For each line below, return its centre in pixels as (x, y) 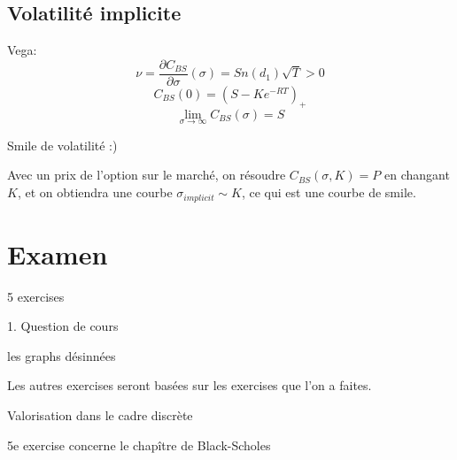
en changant (417, 175)
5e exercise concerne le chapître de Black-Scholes (139, 445)
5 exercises (36, 296)
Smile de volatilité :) (62, 145)
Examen (58, 253)
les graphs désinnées (62, 355)
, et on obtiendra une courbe (95, 192)
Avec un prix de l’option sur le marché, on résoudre (147, 175)
